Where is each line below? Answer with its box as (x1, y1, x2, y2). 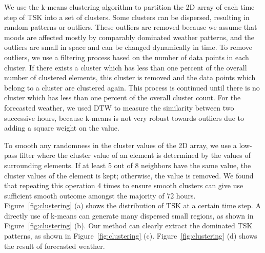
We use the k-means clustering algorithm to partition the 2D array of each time (4, 2, 255, 12)
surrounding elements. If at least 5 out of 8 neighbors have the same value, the (4, 159, 251, 170)
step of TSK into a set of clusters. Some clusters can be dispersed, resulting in (4, 11, 250, 22)
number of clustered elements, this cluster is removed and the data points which (4, 72, 256, 83)
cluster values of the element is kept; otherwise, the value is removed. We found (4, 170, 254, 180)
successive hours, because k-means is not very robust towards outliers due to (4, 112, 244, 123)
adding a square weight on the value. (4, 122, 119, 133)
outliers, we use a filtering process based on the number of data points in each (4, 51, 249, 62)
